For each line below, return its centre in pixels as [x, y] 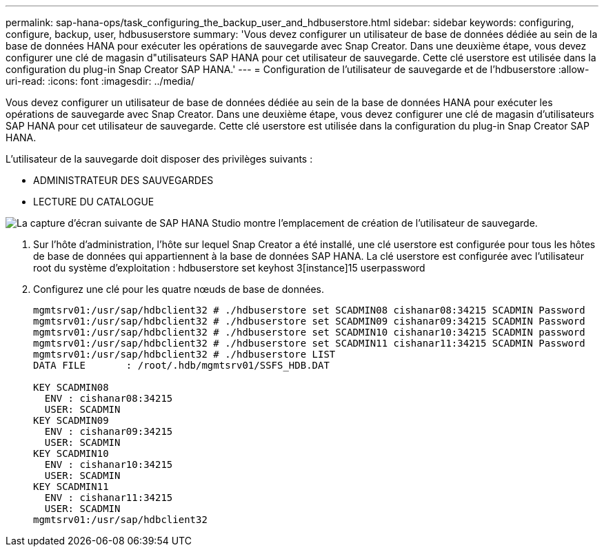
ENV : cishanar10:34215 [109, 464]
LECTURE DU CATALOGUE [94, 202]
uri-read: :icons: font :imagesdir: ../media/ [100, 81]
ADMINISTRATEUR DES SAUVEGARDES [123, 180]
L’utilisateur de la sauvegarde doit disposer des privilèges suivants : [159, 159]
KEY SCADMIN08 [71, 387]
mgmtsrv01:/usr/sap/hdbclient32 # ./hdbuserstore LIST [184, 354]
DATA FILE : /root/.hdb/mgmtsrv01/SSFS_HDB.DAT [181, 365]
